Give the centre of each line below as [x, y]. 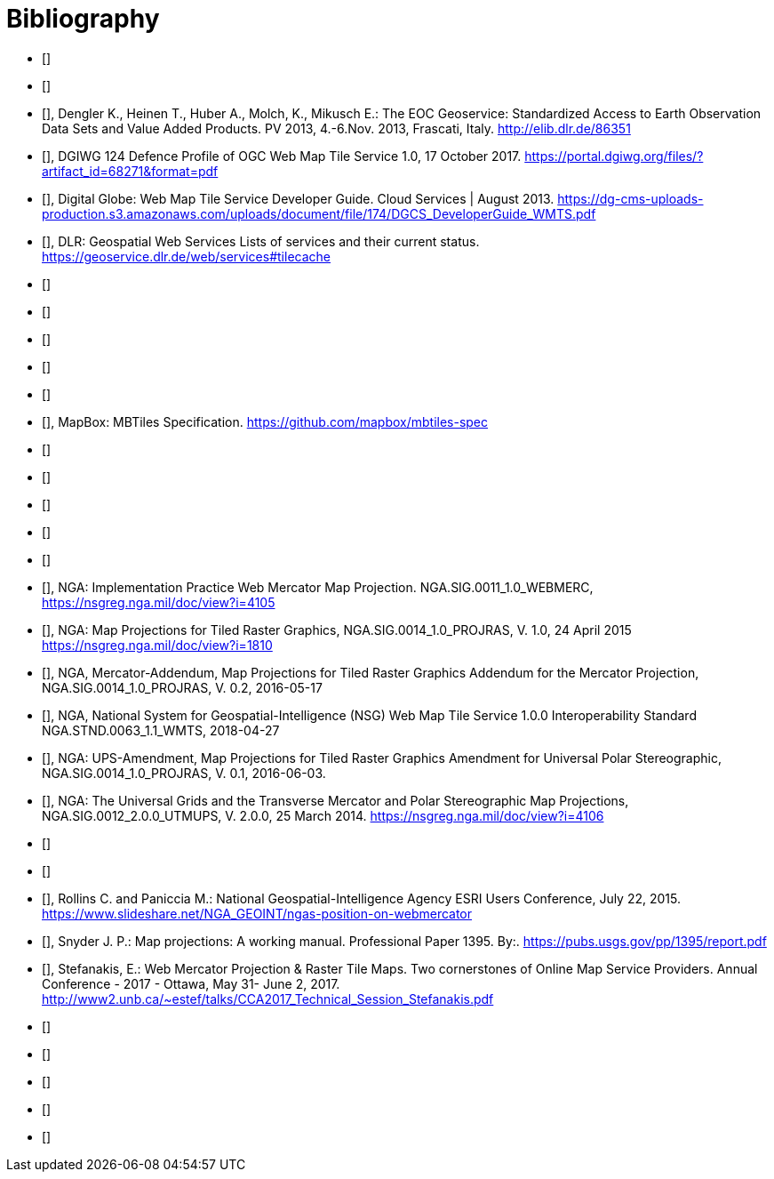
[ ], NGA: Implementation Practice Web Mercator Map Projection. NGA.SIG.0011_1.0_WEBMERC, [318, 587]
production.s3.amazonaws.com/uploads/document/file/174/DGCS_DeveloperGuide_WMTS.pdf [319, 213]
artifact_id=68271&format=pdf [130, 171]
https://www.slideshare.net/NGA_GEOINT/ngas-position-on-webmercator [257, 913]
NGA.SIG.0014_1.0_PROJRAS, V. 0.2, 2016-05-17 [182, 687]
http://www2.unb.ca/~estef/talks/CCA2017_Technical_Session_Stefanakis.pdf [268, 999]
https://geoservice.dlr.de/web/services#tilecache [186, 256]
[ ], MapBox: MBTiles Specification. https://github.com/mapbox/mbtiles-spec [265, 421]
